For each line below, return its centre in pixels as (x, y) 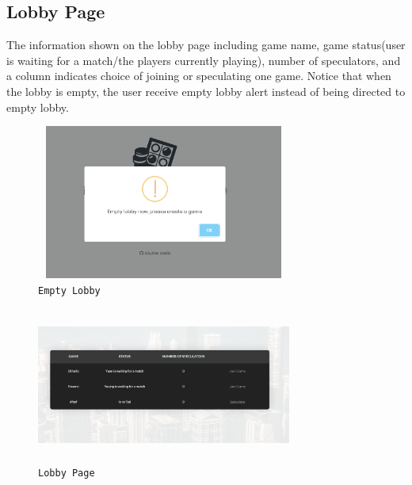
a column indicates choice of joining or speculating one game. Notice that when (199, 76)
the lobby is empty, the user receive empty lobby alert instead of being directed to (206, 91)
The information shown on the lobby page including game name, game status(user (206, 45)
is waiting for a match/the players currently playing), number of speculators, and (204, 60)
